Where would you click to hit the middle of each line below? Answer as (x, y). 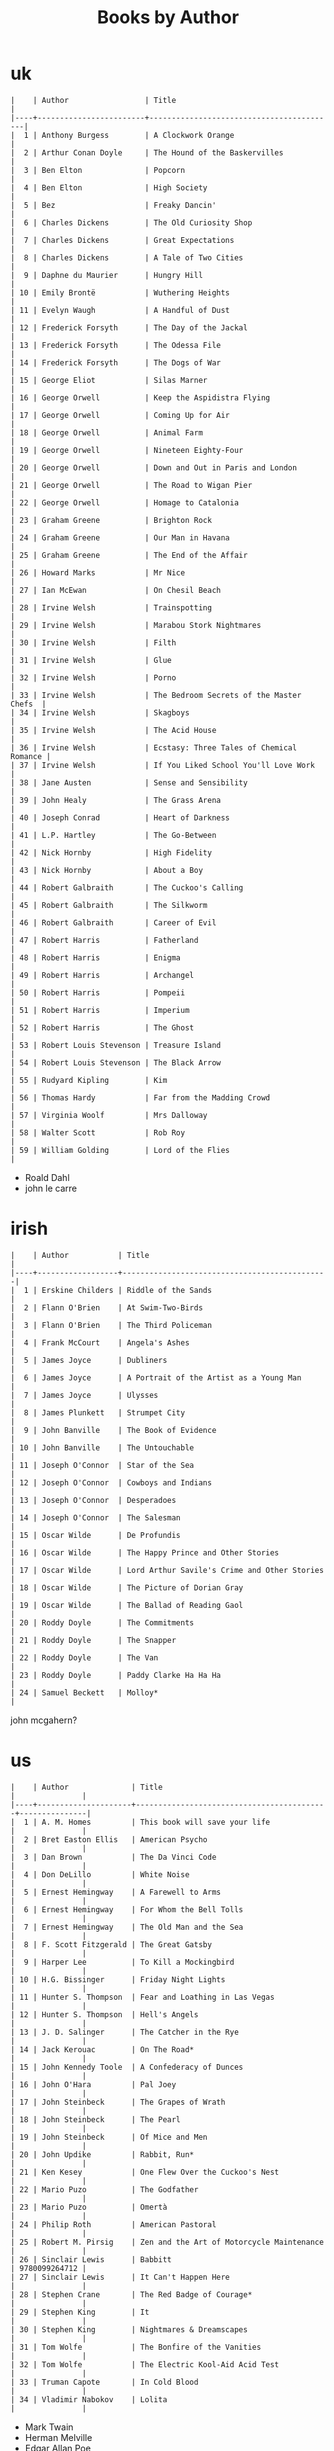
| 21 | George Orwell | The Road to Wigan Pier (131, 485)
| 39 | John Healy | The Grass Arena (116, 800)
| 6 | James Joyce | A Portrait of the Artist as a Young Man (156, 1377)
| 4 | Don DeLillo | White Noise (100, 1874)
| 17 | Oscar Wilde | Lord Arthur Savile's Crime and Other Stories (167, 1570)
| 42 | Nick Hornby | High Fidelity (111, 852)
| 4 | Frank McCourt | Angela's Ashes (100, 1342)
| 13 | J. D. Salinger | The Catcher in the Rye (125, 2032)
